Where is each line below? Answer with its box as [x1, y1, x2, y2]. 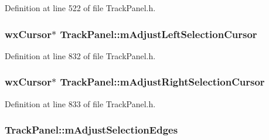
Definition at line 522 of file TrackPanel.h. [5, 2, 156, 13]
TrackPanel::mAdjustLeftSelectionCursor [60, 26, 257, 41]
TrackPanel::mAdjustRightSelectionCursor [60, 74, 265, 89]
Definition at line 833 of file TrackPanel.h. [5, 97, 156, 110]
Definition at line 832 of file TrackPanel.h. [5, 49, 156, 62]
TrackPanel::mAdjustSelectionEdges [5, 122, 178, 137]
